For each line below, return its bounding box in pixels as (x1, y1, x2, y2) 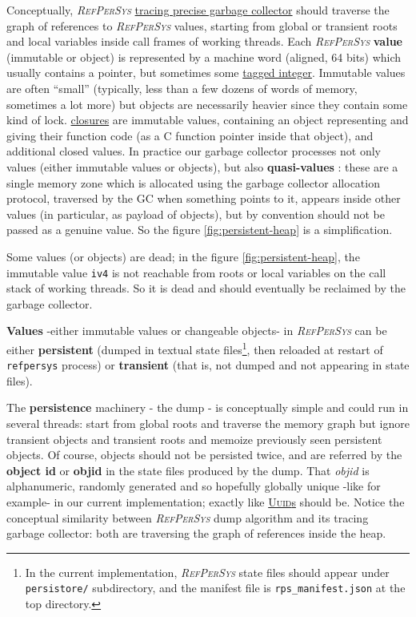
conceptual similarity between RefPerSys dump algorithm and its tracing (6, 509, 369, 526)
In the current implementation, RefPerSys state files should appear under (25, 563, 390, 580)
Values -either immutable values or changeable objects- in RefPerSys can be (6, 322, 387, 339)
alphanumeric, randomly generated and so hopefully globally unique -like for (6, 478, 381, 494)
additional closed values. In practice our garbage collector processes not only (6, 143, 382, 159)
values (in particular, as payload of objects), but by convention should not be (6, 205, 385, 222)
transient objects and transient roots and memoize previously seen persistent (6, 430, 382, 447)
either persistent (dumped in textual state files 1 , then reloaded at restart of (6, 338, 383, 357)
